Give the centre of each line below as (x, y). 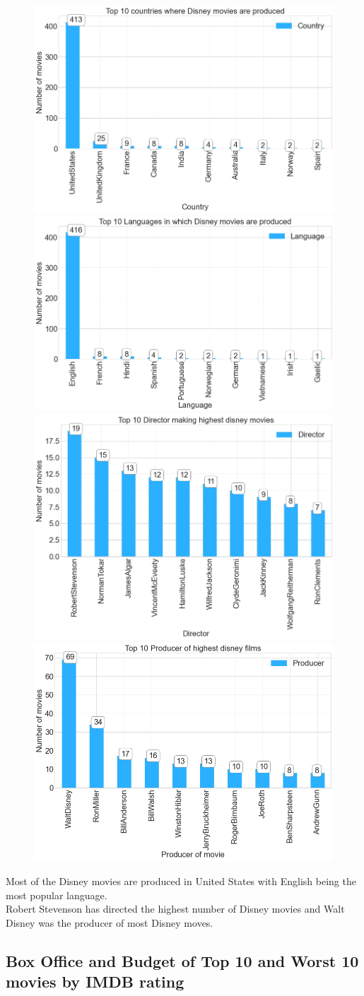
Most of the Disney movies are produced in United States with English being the (181, 881)
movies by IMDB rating (95, 982)
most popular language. (57, 895)
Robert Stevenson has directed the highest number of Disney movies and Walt (175, 909)
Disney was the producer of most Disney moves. (110, 922)
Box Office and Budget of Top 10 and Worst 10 (182, 960)
